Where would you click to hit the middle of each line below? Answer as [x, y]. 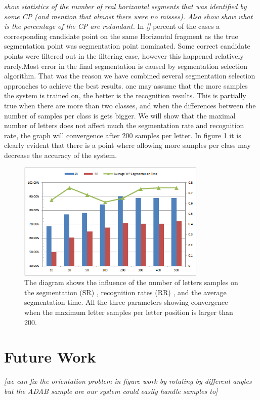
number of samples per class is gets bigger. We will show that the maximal [120, 115]
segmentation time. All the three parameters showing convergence [126, 302]
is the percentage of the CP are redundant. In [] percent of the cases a [112, 26]
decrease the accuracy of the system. [61, 155]
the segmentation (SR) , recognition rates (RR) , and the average [125, 292]
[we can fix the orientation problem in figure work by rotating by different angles [128, 381]
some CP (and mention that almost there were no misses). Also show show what [128, 16]
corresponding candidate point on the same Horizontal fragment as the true [121, 36]
